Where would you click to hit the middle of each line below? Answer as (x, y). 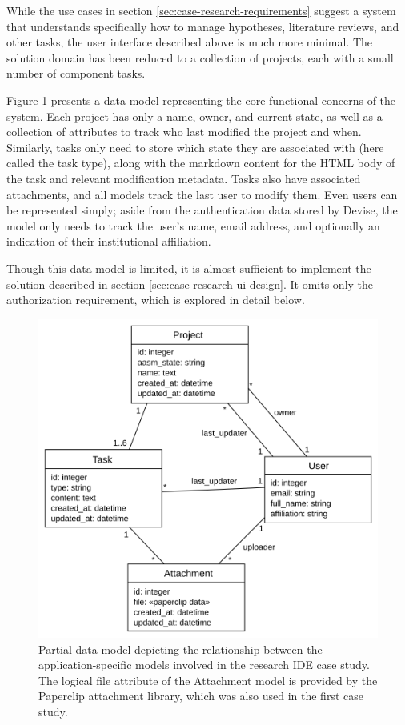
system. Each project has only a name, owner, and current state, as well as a (194, 116)
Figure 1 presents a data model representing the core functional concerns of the (201, 100)
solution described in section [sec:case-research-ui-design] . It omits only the (190, 284)
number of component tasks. (76, 73)
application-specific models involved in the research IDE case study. (204, 665)
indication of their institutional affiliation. (109, 241)
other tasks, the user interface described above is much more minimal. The (190, 42)
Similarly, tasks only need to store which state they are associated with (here (195, 147)
